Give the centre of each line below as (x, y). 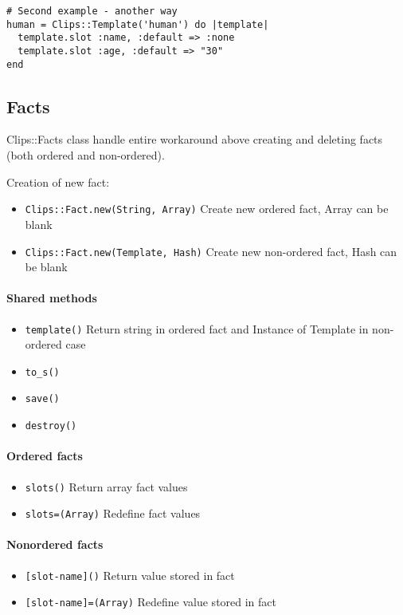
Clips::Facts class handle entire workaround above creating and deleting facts (195, 139)
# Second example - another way (92, 11)
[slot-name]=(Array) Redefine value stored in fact (151, 602)
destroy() (51, 426)
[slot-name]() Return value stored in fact (130, 575)
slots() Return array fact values (106, 486)
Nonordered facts (55, 544)
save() (42, 399)
